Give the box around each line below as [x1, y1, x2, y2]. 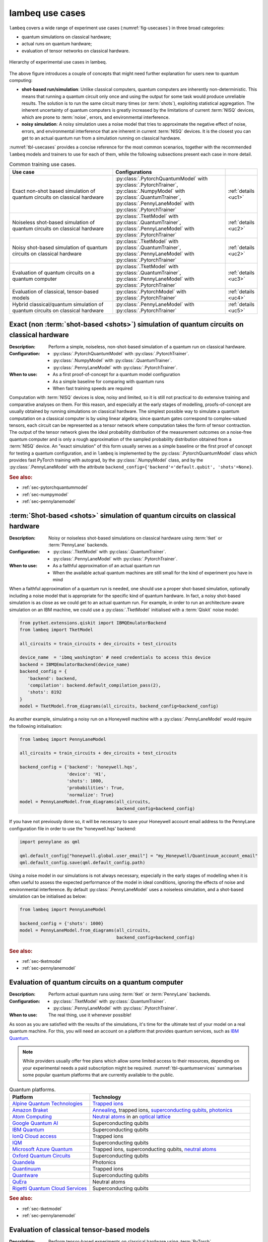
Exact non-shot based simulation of [12, 187, 95, 194]
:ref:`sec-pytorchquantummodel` [21, 484, 89, 490]
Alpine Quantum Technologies [12, 1100, 83, 1107]
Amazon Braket [12, 1106, 48, 1113]
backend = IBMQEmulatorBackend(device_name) [19, 661, 130, 667]
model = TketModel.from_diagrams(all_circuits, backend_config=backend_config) [19, 703, 219, 709]
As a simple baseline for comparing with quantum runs [53, 378, 165, 385]
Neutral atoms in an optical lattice [92, 1113, 171, 1120]
